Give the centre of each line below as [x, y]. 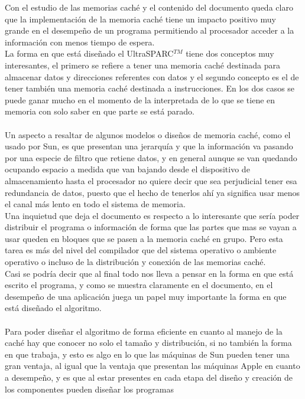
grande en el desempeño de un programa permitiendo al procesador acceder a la [150, 30]
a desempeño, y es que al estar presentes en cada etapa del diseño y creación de [149, 377]
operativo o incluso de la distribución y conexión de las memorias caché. [135, 262]
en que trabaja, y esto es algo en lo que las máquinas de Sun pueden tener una [147, 354]
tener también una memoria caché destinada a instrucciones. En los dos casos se [150, 88]
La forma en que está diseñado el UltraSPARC [89, 53]
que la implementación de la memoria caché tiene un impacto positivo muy [140, 19]
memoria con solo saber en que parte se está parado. [100, 111]
